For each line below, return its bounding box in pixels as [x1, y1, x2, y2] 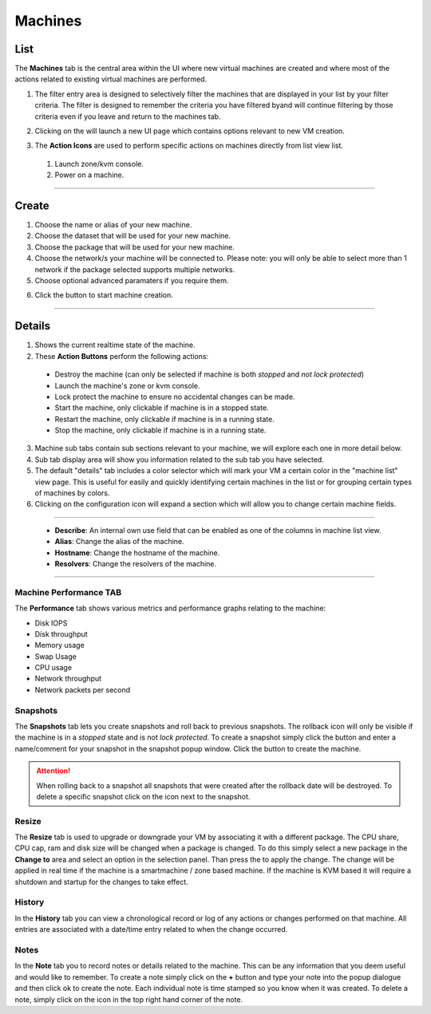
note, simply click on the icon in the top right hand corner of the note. [14, 994, 243, 1004]
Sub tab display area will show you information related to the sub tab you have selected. [34, 455, 325, 464]
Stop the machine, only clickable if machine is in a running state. [54, 425, 267, 435]
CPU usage [34, 663, 72, 673]
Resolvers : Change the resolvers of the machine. [54, 558, 217, 568]
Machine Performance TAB [14, 586, 122, 598]
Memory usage [34, 641, 85, 650]
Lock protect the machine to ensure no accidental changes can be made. [54, 392, 295, 401]
